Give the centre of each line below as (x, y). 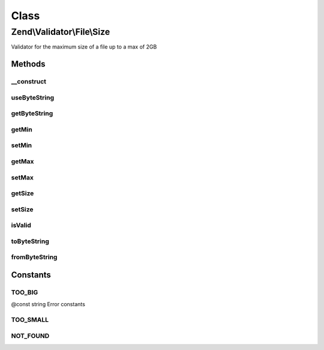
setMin (22, 145)
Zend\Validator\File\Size (61, 32)
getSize (22, 193)
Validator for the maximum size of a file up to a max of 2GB (84, 47)
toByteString (30, 241)
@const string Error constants (48, 304)
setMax (22, 177)
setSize (22, 209)
